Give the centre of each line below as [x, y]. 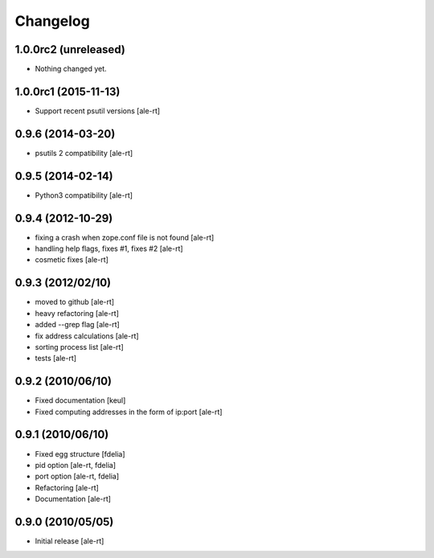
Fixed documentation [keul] [80, 400]
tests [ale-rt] [55, 359]
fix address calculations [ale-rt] [87, 336]
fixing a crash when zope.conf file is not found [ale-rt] [125, 237]
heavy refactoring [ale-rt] [77, 313]
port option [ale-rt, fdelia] [77, 476]
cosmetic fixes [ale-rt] [72, 260]
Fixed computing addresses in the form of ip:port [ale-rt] [129, 412]
